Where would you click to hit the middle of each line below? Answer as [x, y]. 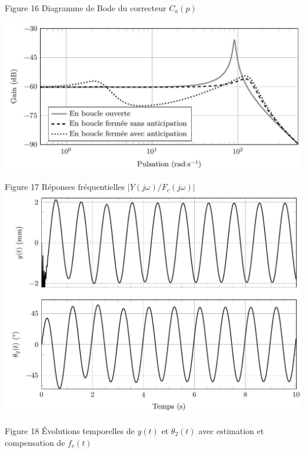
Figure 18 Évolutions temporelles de [70, 430]
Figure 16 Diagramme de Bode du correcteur [86, 8]
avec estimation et [231, 430]
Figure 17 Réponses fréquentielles [65, 187]
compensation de [35, 442]
